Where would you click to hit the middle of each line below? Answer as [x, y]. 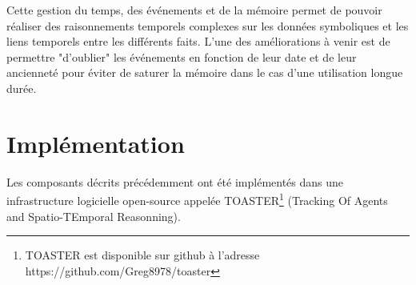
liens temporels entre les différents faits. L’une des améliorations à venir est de [198, 41]
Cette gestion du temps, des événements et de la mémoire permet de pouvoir [194, 10]
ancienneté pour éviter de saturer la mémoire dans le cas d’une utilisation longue [205, 72]
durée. [22, 88]
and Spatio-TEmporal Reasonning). [94, 216]
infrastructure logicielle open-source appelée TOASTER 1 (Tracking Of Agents [197, 199]
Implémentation [96, 143]
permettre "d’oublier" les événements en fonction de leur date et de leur [182, 56]
